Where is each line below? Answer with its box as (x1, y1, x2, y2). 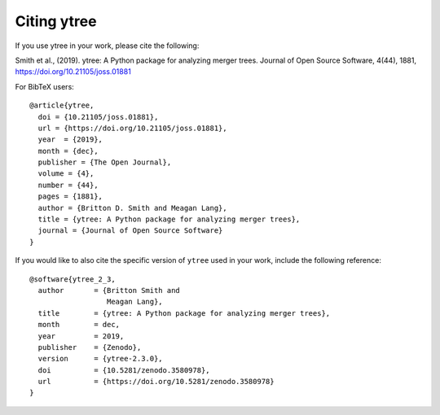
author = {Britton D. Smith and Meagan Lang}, (37, 203, 227, 212)
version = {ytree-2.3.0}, (37, 354, 163, 364)
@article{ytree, (29, 101, 95, 110)
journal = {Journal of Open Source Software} (37, 226, 223, 235)
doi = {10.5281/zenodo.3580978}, (37, 365, 211, 374)
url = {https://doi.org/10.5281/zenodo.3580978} (37, 377, 275, 387)
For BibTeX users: (15, 81, 75, 91)
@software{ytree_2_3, (29, 274, 116, 284)
